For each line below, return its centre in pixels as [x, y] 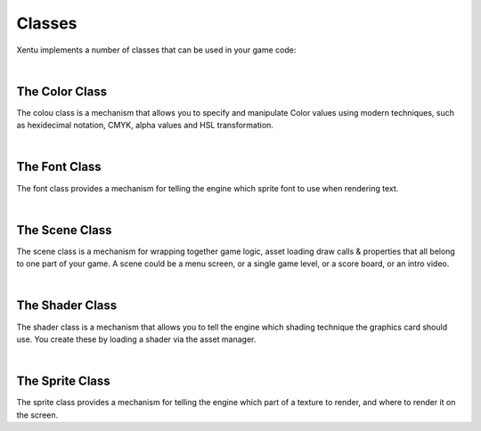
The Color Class [62, 91]
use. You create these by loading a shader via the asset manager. [136, 339]
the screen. [37, 415]
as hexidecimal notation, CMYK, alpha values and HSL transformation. [145, 126]
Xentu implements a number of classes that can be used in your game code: [156, 50]
